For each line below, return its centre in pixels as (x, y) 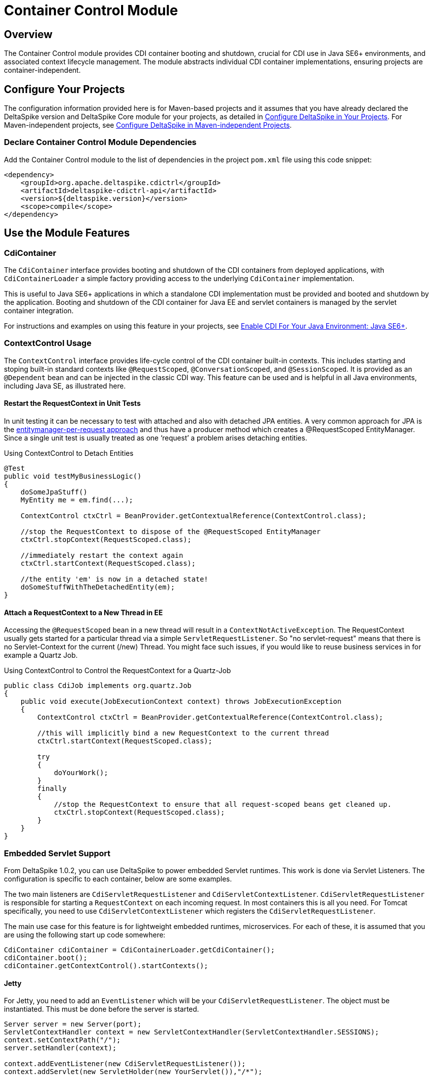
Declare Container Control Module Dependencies (100, 142)
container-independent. (43, 70)
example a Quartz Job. (41, 655)
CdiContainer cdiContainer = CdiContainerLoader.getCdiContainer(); (139, 950)
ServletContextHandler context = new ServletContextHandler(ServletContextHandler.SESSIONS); (192, 1032)
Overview (28, 34)
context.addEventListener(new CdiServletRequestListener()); (125, 1064)
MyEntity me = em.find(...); (77, 500)
